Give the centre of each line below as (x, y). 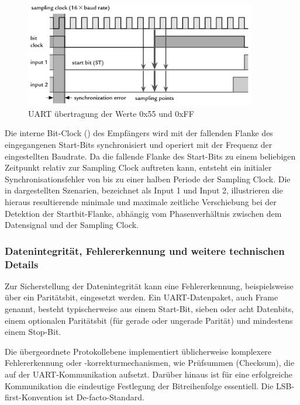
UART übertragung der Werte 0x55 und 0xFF (111, 113)
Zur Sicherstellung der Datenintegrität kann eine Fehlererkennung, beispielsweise (149, 285)
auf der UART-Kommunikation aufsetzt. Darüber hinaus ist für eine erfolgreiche (149, 374)
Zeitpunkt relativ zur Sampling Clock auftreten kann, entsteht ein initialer (138, 167)
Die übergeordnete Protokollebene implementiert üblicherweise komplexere (138, 351)
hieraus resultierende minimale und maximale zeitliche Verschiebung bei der (141, 201)
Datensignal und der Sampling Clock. (72, 225)
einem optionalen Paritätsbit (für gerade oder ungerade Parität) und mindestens (149, 320)
